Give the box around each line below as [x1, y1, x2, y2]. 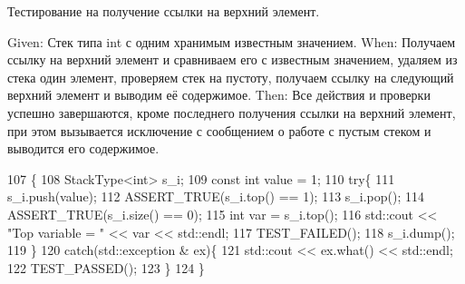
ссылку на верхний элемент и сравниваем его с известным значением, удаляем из [7, 50, 458, 69]
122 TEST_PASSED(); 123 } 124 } [7, 258, 205, 277]
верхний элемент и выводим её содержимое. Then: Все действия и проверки [7, 85, 431, 104]
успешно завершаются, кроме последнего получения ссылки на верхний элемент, [7, 103, 456, 122]
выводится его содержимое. [7, 139, 160, 158]
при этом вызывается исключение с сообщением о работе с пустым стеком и [7, 121, 431, 140]
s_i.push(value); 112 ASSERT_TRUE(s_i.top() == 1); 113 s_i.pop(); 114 [7, 187, 425, 206]
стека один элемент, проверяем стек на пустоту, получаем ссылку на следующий [7, 67, 454, 86]
